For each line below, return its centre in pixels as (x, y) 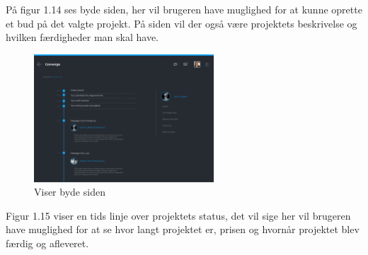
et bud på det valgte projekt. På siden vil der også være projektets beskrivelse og (182, 23)
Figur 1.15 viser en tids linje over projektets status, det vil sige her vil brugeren (178, 215)
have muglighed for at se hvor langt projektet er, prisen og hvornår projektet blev (183, 229)
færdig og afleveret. (47, 243)
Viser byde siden (70, 192)
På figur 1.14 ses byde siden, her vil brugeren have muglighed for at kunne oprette (184, 9)
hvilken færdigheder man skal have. (82, 37)
